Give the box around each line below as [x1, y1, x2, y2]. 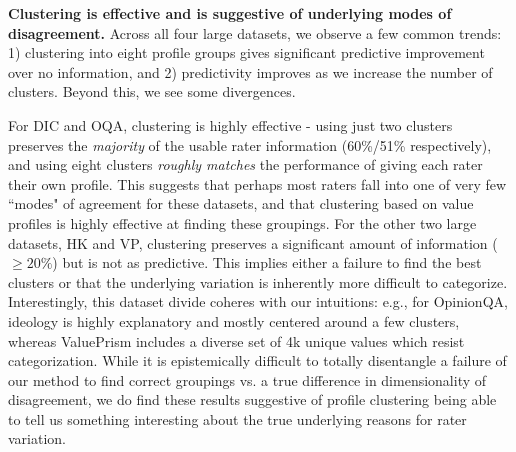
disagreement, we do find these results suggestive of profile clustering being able [8, 389, 497, 410]
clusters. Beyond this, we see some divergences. [8, 81, 296, 102]
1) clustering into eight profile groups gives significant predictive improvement [8, 42, 485, 63]
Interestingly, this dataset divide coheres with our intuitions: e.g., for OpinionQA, [8, 291, 508, 312]
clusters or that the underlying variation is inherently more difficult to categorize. [8, 271, 508, 292]
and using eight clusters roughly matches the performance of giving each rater [8, 154, 483, 175]
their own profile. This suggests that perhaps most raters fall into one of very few [8, 173, 507, 194]
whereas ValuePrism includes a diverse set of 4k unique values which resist [8, 330, 465, 351]
